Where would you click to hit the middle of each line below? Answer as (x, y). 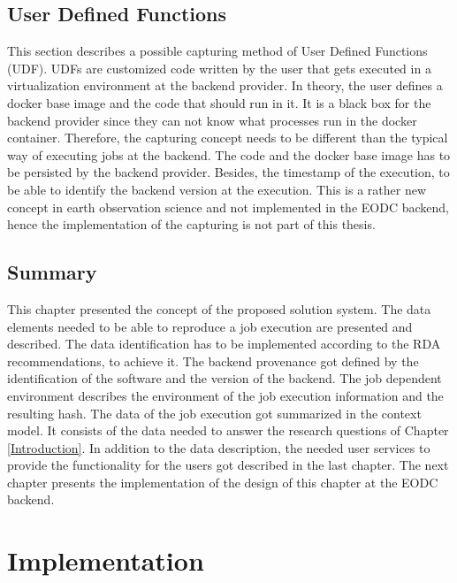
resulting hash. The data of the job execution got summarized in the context (214, 413)
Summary (52, 272)
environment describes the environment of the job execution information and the (225, 395)
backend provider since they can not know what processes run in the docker (212, 120)
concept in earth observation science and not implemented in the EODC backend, (228, 207)
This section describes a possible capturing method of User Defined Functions (217, 51)
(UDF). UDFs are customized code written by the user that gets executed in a (219, 68)
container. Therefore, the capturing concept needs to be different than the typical (228, 138)
